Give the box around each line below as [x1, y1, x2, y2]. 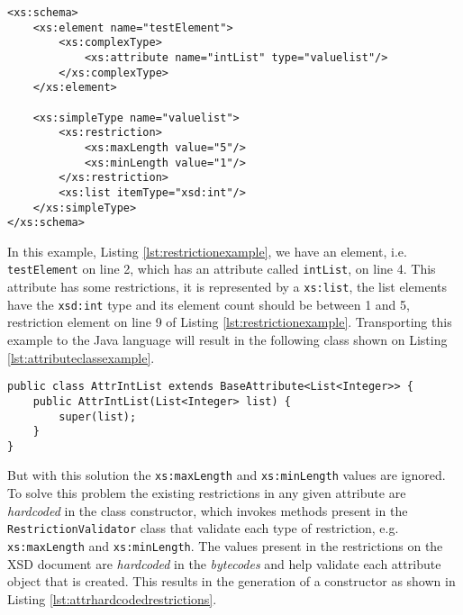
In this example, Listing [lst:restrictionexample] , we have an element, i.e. [7, 241, 407, 260]
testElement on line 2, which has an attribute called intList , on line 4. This [7, 259, 436, 278]
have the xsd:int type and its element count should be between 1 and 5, [7, 294, 410, 313]
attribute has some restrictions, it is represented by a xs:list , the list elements [7, 277, 448, 296]
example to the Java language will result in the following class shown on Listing [7, 330, 448, 348]
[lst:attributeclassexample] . [7, 348, 155, 366]
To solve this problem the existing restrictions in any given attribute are [7, 484, 406, 502]
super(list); [59, 410, 137, 423]
